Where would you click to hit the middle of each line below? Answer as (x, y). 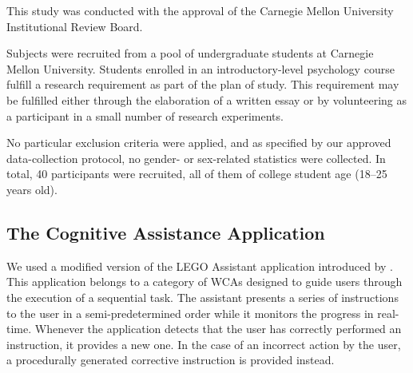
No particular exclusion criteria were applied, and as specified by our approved (199, 143)
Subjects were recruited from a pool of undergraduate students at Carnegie (190, 53)
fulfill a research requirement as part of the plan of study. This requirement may (203, 84)
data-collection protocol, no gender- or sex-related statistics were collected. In (196, 158)
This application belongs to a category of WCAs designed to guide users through (205, 282)
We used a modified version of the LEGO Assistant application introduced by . (200, 266)
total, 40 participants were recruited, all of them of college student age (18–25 (197, 174)
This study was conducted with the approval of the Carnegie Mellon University (200, 10)
